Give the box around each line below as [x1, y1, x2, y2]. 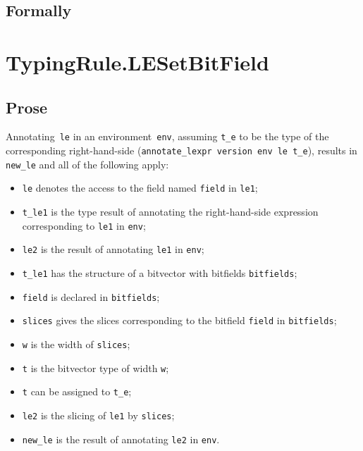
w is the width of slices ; [22, 336, 130, 351]
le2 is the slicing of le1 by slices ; [22, 407, 175, 422]
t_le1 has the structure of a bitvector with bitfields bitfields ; [22, 265, 297, 280]
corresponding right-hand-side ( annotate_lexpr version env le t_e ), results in [6, 143, 357, 158]
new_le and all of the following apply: [6, 156, 169, 171]
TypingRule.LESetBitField [6, 47, 269, 76]
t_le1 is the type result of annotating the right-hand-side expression [22, 204, 319, 218]
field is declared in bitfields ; [22, 289, 160, 304]
